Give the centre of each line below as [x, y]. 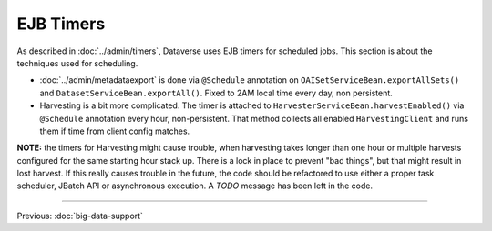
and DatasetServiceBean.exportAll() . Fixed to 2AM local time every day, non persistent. [216, 93]
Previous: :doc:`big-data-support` [80, 216]
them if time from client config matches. [115, 131]
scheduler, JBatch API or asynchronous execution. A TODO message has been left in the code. [195, 186]
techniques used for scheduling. [77, 63]
